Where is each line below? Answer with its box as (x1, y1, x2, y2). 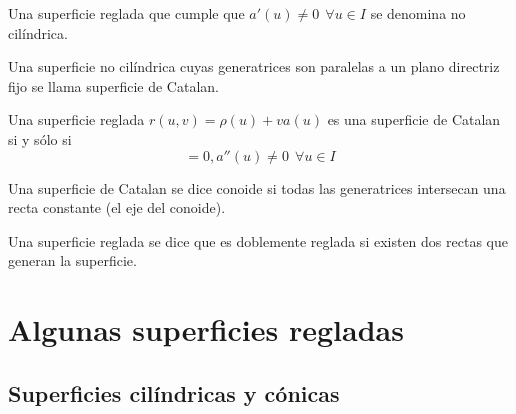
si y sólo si (8, 128, 72, 149)
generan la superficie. (8, 250, 137, 271)
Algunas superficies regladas (8, 309, 404, 350)
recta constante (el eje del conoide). (8, 197, 226, 218)
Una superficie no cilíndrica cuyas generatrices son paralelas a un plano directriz (8, 56, 500, 77)
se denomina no (370, 3, 466, 23)
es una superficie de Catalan (327, 109, 501, 130)
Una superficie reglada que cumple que (8, 3, 245, 23)
